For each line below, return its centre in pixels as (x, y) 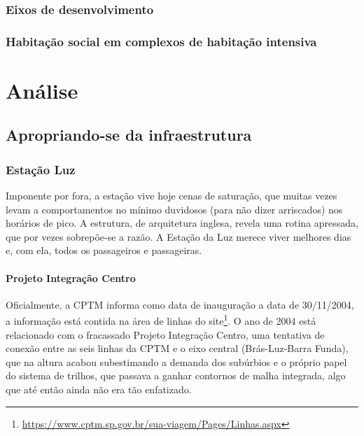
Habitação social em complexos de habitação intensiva (161, 41)
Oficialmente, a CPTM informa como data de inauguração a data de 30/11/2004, (180, 304)
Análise (42, 90)
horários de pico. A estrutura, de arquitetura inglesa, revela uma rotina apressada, (182, 223)
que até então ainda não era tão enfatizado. (99, 389)
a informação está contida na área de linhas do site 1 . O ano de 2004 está (161, 320)
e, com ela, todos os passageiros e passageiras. (104, 250)
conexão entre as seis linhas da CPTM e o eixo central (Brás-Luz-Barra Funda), (177, 348)
